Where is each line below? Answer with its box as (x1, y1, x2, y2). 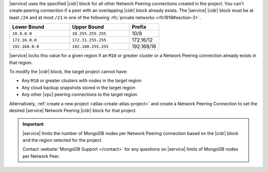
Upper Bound (72, 24, 104, 31)
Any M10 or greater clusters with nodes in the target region (21, 78, 141, 84)
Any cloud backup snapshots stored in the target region (21, 85, 136, 90)
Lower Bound (12, 24, 44, 31)
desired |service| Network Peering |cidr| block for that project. (9, 107, 137, 113)
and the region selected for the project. (22, 137, 103, 143)
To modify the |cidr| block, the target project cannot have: (9, 68, 128, 74)
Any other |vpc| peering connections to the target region (21, 91, 137, 97)
